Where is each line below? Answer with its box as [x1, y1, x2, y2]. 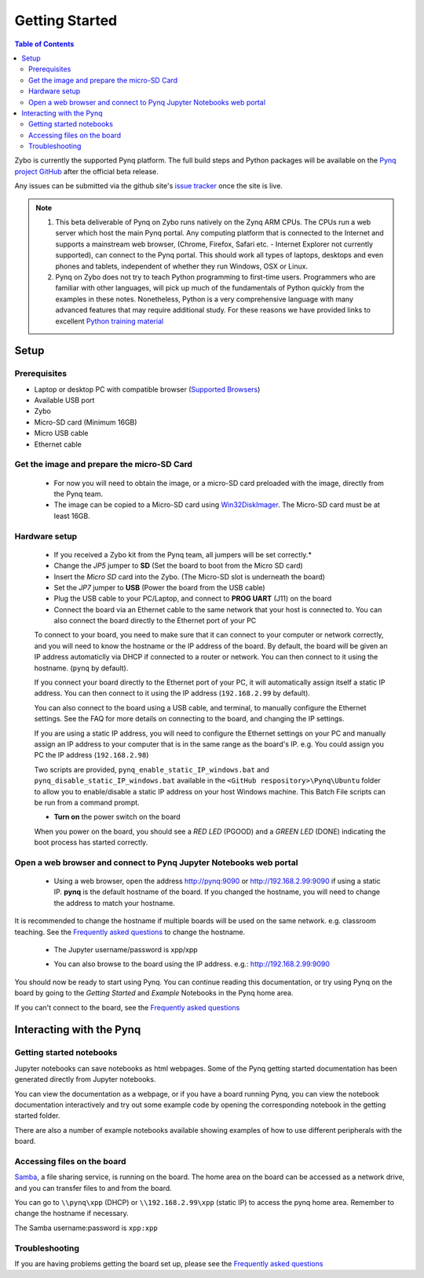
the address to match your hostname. [53, 898, 176, 907]
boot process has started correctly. [34, 838, 148, 847]
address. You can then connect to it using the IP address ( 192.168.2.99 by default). [34, 688, 310, 698]
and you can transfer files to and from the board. [14, 1183, 172, 1192]
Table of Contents [14, 39, 75, 49]
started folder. [14, 1111, 60, 1120]
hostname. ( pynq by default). [34, 663, 129, 673]
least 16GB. [53, 511, 90, 520]
